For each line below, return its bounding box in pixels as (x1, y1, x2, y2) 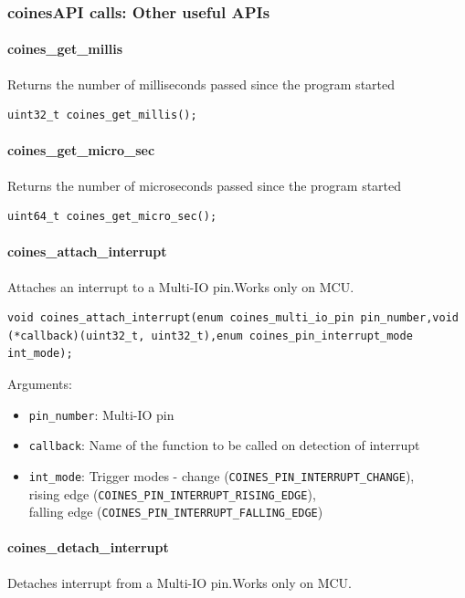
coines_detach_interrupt (7, 538, 169, 557)
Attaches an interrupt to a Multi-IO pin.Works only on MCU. (7, 277, 354, 296)
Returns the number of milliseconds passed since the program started (7, 74, 396, 93)
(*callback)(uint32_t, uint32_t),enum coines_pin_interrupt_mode (7, 329, 413, 342)
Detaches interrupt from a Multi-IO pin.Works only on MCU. (7, 572, 352, 592)
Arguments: (7, 373, 72, 393)
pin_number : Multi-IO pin (28, 404, 174, 424)
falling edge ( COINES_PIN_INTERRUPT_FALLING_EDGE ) (28, 502, 323, 521)
